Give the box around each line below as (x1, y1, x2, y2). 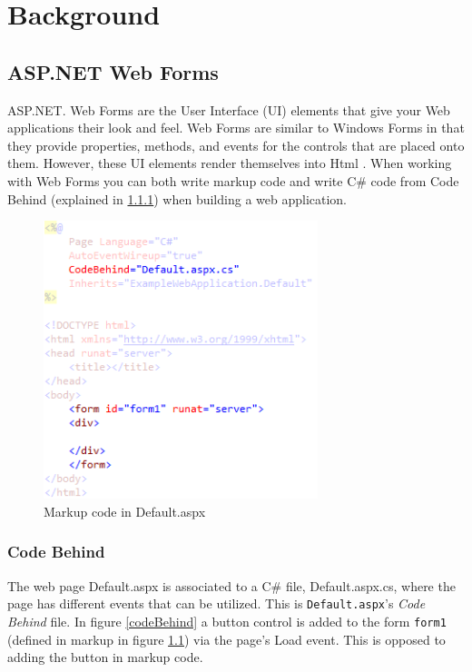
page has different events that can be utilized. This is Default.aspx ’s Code (7, 594, 426, 613)
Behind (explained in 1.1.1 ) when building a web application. (7, 189, 348, 208)
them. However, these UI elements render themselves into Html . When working (7, 153, 452, 173)
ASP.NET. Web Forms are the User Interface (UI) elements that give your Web (7, 100, 450, 119)
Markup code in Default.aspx (44, 501, 206, 520)
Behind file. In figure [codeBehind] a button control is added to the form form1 (7, 611, 447, 630)
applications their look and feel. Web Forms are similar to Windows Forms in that (7, 118, 465, 137)
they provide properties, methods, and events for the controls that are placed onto (7, 135, 465, 154)
